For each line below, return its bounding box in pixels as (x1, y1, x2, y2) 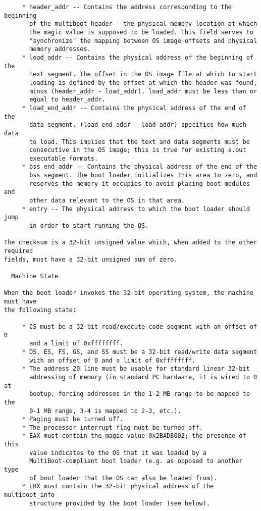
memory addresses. (29, 45, 91, 53)
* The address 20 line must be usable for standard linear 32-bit (22, 365, 250, 373)
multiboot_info (4, 491, 55, 499)
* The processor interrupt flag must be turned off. (22, 424, 203, 431)
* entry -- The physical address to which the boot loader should (22, 205, 250, 213)
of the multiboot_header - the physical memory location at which (29, 20, 257, 28)
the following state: (4, 306, 77, 314)
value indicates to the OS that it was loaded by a (29, 449, 206, 456)
